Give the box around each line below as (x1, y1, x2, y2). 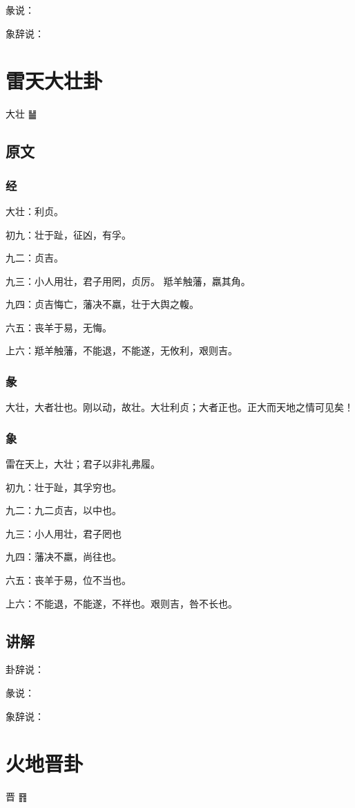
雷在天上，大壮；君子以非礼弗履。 (6, 457, 160, 471)
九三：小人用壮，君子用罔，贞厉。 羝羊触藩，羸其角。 (6, 273, 251, 288)
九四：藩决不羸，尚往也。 (6, 549, 122, 564)
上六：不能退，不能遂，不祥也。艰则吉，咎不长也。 (6, 596, 238, 610)
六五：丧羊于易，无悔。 (6, 320, 112, 334)
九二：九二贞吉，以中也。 (6, 503, 122, 517)
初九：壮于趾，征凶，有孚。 (6, 227, 131, 241)
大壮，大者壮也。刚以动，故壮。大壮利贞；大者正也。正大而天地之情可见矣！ (6, 400, 354, 414)
